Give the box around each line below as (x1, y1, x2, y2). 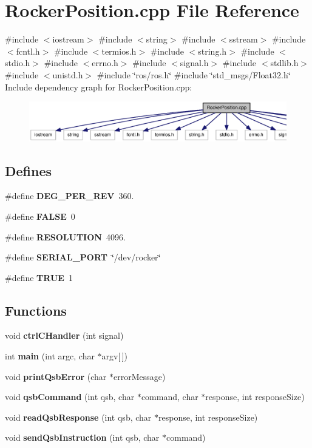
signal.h (180, 56, 209, 69)
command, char (141, 390, 198, 403)
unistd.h (52, 68, 83, 81)
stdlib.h (270, 56, 299, 69)
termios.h (101, 44, 137, 57)
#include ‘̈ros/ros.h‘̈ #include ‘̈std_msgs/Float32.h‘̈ (97, 68, 291, 81)
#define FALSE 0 (5, 209, 75, 222)
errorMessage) (113, 370, 166, 382)
